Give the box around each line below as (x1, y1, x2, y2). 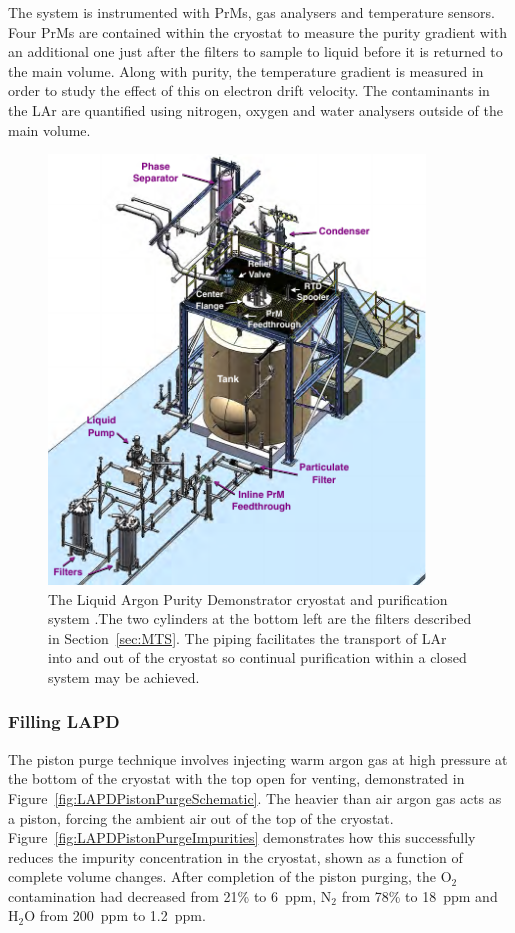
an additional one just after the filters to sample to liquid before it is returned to (8, 41, 503, 62)
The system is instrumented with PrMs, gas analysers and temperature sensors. (8, 2, 495, 22)
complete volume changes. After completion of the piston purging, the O (8, 866, 452, 887)
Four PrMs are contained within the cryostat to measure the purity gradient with (8, 21, 508, 42)
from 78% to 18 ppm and (341, 885, 498, 906)
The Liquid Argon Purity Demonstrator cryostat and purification (48, 588, 448, 609)
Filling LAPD (8, 709, 120, 734)
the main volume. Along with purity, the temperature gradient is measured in (8, 60, 484, 81)
